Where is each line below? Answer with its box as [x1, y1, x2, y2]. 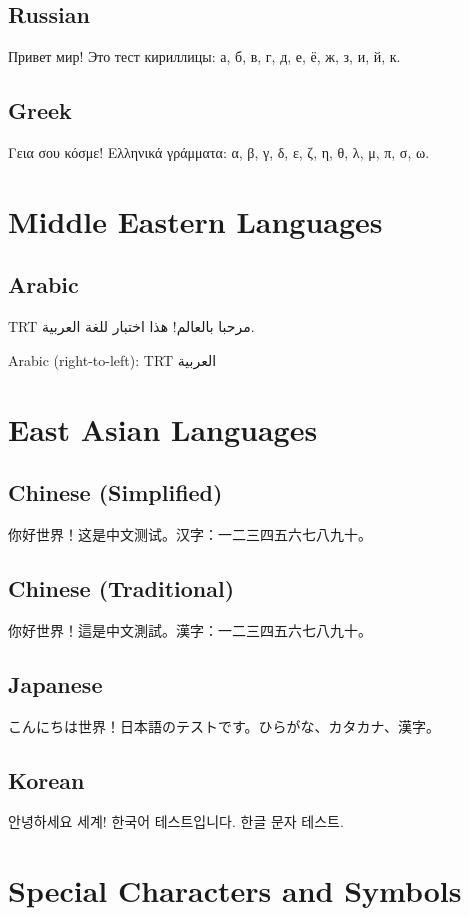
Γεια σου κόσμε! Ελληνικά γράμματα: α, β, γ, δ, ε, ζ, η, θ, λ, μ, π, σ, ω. [8, 142, 430, 162]
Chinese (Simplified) [8, 477, 223, 508]
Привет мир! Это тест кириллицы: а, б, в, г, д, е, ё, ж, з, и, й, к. [8, 46, 401, 67]
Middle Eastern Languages [8, 200, 383, 241]
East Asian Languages [8, 408, 318, 449]
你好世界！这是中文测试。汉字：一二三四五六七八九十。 [8, 523, 372, 544]
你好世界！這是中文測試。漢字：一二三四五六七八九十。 [8, 619, 372, 640]
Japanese [8, 668, 103, 699]
